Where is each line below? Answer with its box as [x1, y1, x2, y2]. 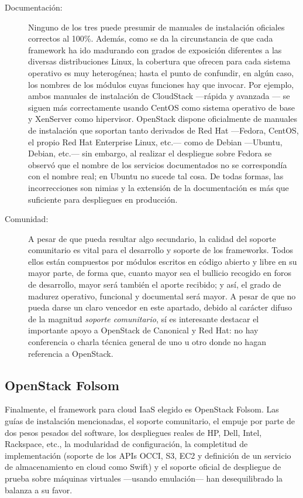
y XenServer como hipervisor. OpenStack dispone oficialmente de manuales [28, 112, 298, 125]
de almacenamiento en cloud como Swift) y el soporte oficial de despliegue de [5, 461, 281, 473]
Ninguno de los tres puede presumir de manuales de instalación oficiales [28, 21, 285, 33]
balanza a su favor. [5, 483, 73, 496]
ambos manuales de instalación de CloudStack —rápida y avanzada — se [28, 90, 290, 102]
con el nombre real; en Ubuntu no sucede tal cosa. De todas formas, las [28, 170, 284, 182]
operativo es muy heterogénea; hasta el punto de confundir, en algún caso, [28, 66, 294, 79]
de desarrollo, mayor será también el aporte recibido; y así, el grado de [28, 278, 281, 291]
